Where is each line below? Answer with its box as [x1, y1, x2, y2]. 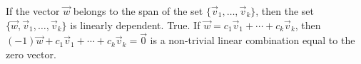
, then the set [255, 4, 314, 18]
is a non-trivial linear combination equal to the [150, 33, 355, 48]
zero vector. [6, 47, 56, 61]
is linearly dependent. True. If [70, 17, 200, 32]
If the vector [6, 4, 60, 18]
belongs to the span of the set [73, 4, 203, 18]
